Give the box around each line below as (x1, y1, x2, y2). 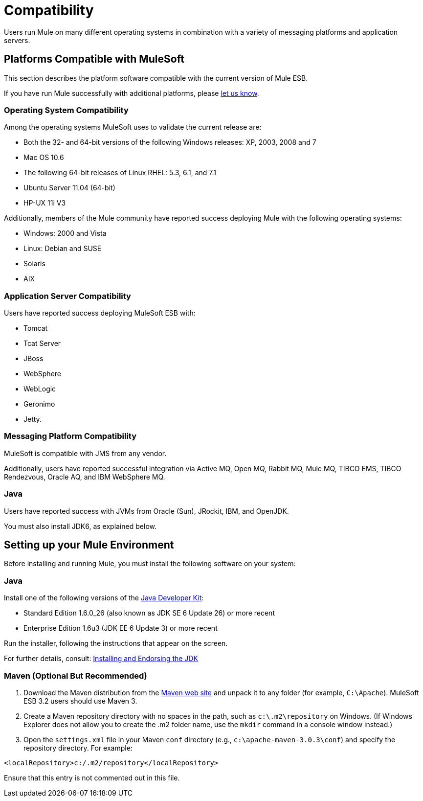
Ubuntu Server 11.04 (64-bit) (23, 183, 115, 192)
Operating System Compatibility (4, 105, 129, 115)
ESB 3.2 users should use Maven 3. (23, 696, 137, 705)
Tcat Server (23, 339, 61, 348)
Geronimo (23, 400, 55, 409)
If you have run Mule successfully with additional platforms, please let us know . (4, 89, 259, 97)
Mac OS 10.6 (23, 153, 64, 162)
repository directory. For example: (23, 743, 133, 752)
